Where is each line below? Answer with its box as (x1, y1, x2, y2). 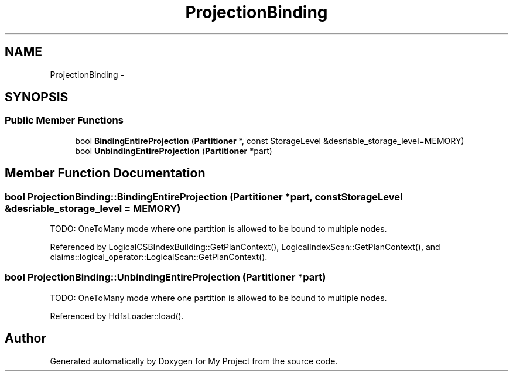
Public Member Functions (5, 114, 124, 127)
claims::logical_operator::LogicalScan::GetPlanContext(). (50, 252, 268, 262)
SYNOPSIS (5, 90, 69, 105)
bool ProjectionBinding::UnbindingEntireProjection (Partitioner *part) (5, 271, 326, 283)
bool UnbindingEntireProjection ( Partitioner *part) (75, 145, 272, 156)
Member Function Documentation (5, 166, 206, 181)
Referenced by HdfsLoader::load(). (50, 310, 184, 321)
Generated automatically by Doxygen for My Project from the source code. (50, 356, 338, 366)
